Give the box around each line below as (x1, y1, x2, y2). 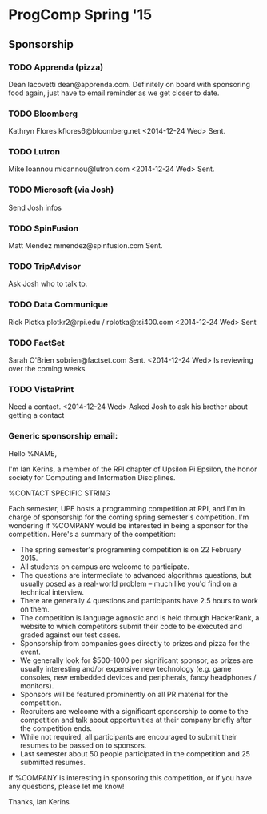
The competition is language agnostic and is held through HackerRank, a (19, 612, 260, 622)
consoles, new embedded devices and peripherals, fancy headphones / (19, 672, 257, 682)
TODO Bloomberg (8, 108, 78, 119)
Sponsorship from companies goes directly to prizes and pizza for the (19, 638, 250, 648)
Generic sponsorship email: (8, 431, 118, 442)
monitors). (19, 680, 54, 690)
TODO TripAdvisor (8, 260, 82, 271)
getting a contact (8, 411, 65, 420)
